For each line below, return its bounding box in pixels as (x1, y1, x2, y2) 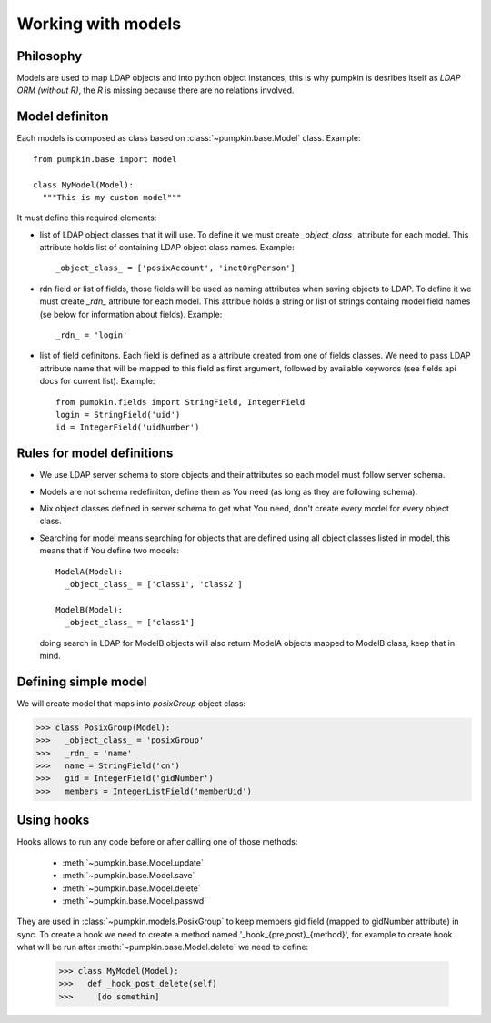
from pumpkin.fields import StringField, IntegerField (55, 397, 306, 407)
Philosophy (16, 48, 83, 64)
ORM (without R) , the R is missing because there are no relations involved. (16, 85, 295, 96)
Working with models (16, 14, 182, 34)
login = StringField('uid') (55, 410, 181, 420)
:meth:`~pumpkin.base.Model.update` (62, 856, 204, 868)
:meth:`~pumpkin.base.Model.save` (62, 870, 195, 881)
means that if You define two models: (39, 545, 180, 556)
